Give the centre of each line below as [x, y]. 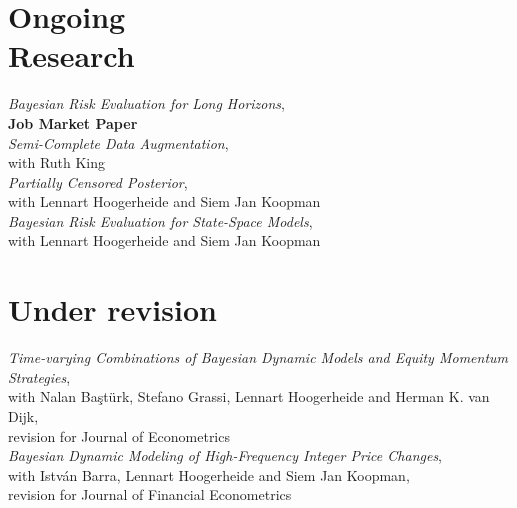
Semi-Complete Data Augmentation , [118, 142]
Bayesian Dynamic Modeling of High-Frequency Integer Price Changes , [225, 455]
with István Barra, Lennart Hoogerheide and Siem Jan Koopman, [209, 474]
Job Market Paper [73, 122]
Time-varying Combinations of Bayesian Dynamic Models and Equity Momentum [258, 357]
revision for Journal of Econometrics [119, 435]
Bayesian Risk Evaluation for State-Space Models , [160, 220]
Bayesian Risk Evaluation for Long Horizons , [147, 103]
